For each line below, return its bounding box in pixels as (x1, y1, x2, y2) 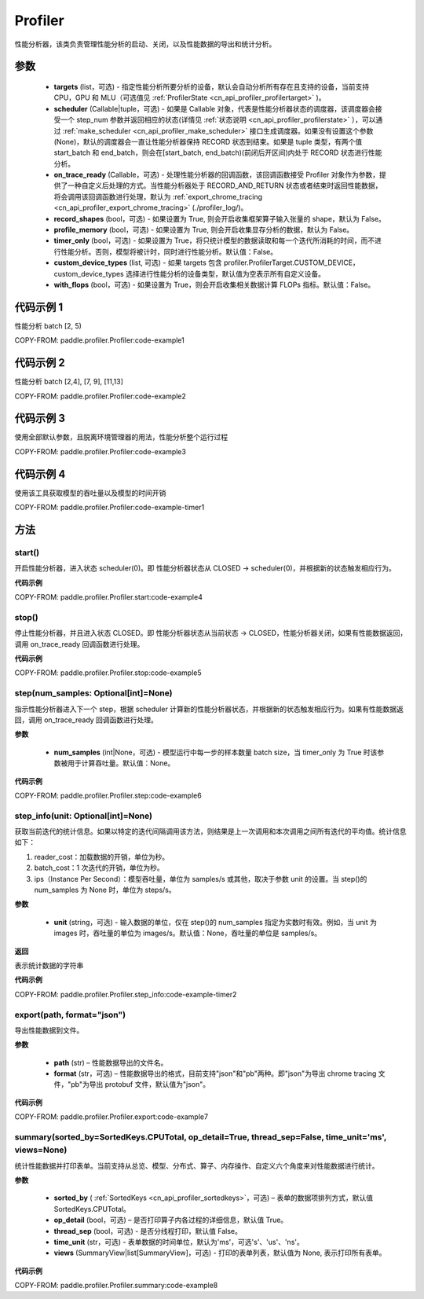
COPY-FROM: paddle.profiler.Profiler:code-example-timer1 (14, 503, 205, 512)
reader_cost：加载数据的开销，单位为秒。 (34, 852, 169, 861)
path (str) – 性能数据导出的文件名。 (53, 1058, 168, 1067)
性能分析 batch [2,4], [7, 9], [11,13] (14, 377, 123, 387)
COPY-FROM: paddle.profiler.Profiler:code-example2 (14, 391, 186, 401)
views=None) (14, 1144, 68, 1155)
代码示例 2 (14, 356, 66, 369)
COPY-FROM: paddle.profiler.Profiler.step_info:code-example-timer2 (14, 989, 237, 999)
